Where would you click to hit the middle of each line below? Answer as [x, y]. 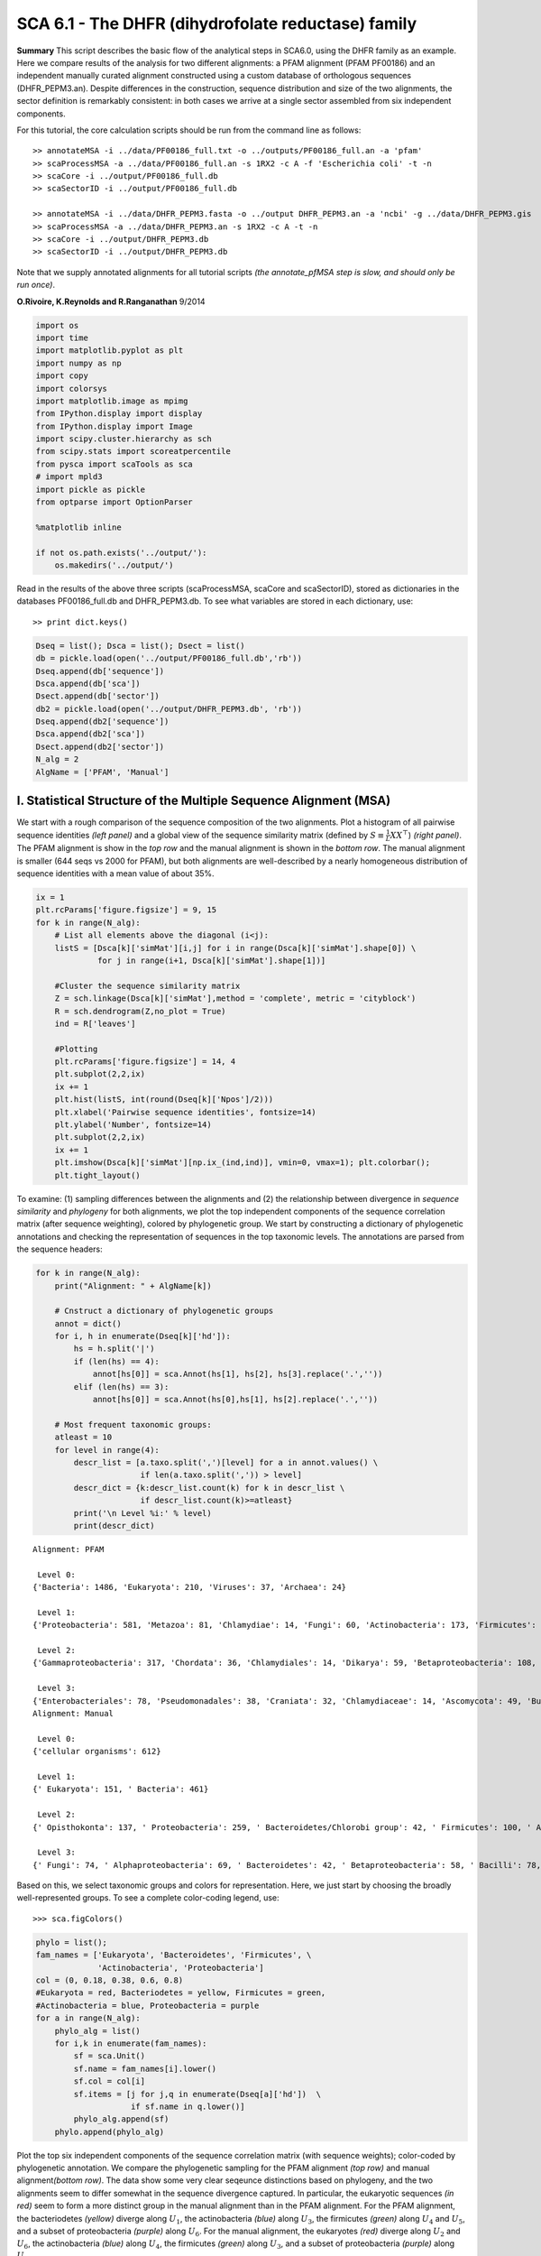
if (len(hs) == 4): [116, 1361]
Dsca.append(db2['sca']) [91, 734]
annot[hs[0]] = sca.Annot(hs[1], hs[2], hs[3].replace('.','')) [238, 1374]
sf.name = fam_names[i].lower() [145, 2068]
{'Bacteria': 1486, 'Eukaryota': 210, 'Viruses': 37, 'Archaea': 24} [190, 1587]
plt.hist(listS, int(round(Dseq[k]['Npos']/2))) [164, 1100]
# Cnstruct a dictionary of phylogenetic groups [164, 1311]
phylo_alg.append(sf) [121, 2119]
